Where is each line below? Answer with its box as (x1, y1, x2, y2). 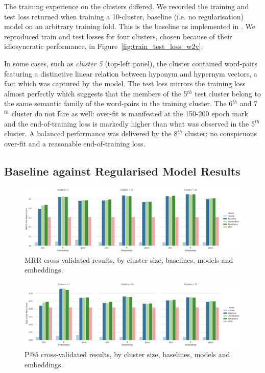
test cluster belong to (195, 88, 261, 98)
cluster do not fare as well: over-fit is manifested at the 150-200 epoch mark (11, 108, 248, 118)
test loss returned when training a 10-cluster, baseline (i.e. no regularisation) (4, 11, 244, 21)
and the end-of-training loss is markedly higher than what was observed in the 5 (4, 118, 255, 129)
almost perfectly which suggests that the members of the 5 (4, 88, 187, 98)
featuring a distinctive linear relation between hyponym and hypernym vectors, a (4, 68, 257, 79)
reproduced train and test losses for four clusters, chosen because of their (4, 31, 232, 41)
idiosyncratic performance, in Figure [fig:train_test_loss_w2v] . (4, 41, 203, 52)
